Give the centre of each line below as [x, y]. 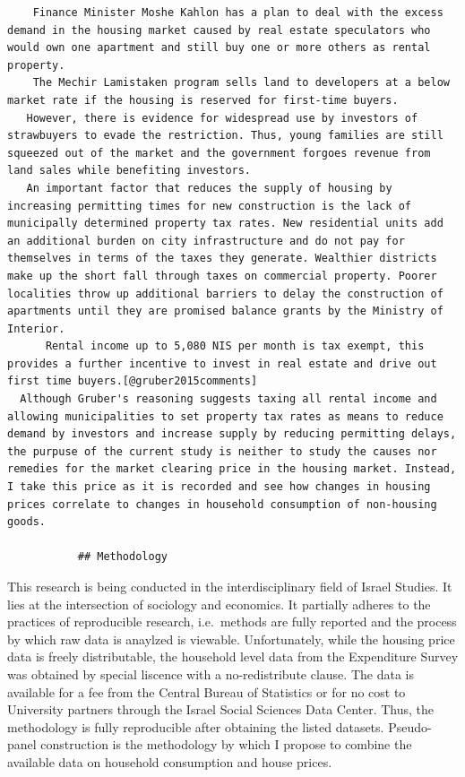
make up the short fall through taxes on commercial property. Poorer [222, 276]
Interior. [36, 328]
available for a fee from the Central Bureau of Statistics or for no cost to [207, 691]
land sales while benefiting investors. [129, 171]
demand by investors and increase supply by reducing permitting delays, [232, 434]
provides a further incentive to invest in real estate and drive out [222, 363]
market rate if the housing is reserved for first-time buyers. [203, 100]
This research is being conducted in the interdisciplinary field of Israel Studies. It [230, 586]
